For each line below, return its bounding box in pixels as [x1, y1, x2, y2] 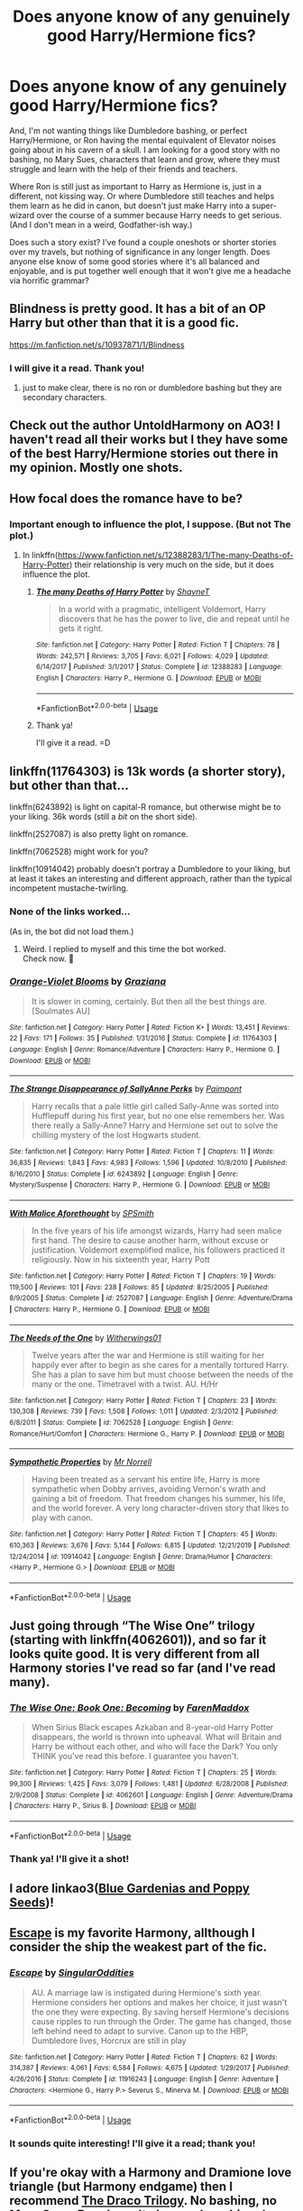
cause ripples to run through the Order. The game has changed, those [31, 2015, 292, 2026]
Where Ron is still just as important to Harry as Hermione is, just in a [9, 180, 262, 191]
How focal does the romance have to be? [9, 491, 243, 506]
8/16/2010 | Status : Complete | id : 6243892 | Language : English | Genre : [9, 1170, 239, 1179]
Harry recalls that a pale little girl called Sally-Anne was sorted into [31, 1101, 280, 1112]
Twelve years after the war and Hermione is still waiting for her [31, 1350, 265, 1361]
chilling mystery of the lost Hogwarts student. [31, 1130, 201, 1141]
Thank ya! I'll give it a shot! [9, 1853, 130, 1866]
